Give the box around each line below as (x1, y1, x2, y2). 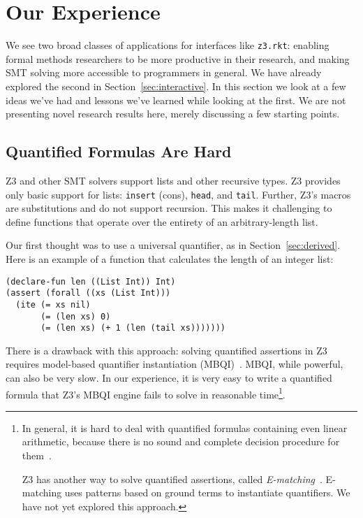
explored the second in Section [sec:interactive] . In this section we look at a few (6, 78, 346, 93)
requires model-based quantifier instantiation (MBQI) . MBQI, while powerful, (6, 357, 343, 371)
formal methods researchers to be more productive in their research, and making (6, 51, 350, 66)
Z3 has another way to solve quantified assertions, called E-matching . (22, 471, 323, 486)
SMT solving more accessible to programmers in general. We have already (6, 65, 322, 80)
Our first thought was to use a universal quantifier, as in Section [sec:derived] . (6, 238, 341, 252)
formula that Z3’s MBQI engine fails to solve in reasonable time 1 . (6, 384, 286, 401)
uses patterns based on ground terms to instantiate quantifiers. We (64, 485, 350, 500)
